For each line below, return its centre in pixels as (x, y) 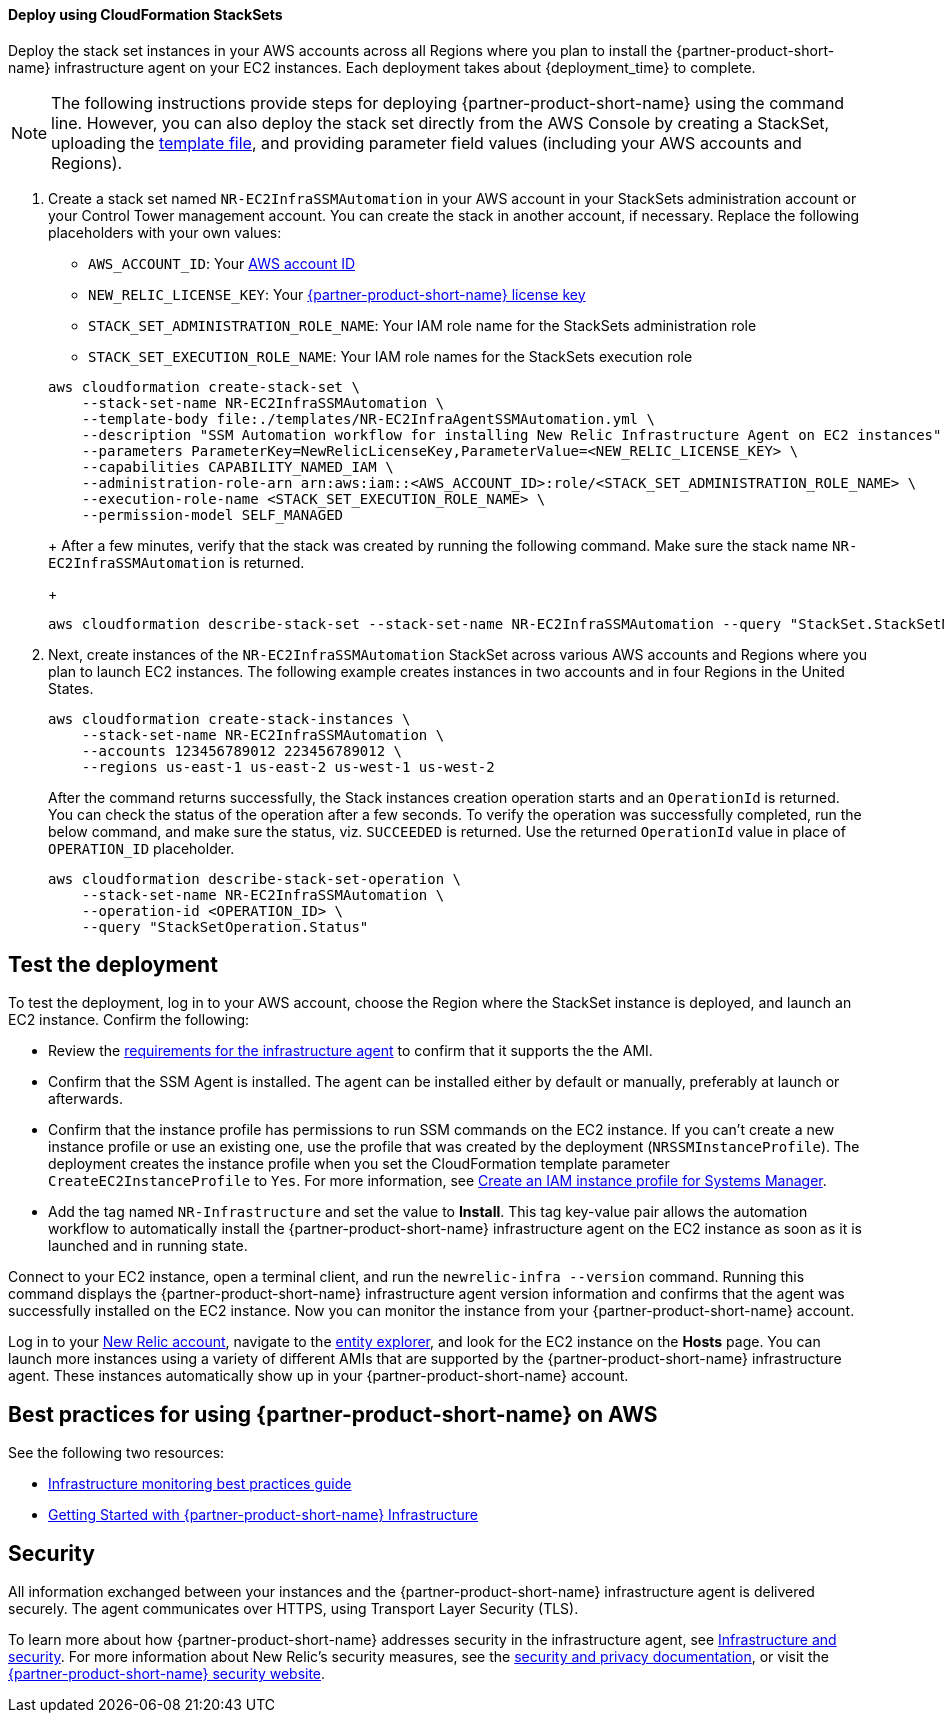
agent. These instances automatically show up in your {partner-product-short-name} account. (318, 1376)
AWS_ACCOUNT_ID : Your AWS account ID (222, 263)
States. (71, 688)
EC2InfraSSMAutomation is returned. (176, 562)
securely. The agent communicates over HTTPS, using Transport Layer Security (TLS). (293, 1609)
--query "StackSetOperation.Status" (225, 926)
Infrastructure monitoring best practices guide (200, 1484)
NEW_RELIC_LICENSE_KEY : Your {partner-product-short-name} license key (337, 294)
